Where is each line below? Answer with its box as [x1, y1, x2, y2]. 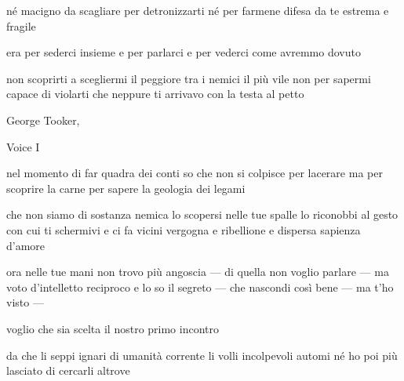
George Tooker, [6, 111, 80, 128]
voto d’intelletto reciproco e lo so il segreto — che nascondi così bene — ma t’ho [6, 278, 394, 295]
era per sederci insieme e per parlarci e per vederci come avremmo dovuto [6, 44, 361, 60]
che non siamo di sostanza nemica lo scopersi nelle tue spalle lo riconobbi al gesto [6, 206, 399, 223]
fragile [6, 17, 36, 34]
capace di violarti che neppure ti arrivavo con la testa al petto [6, 85, 304, 102]
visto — [6, 294, 44, 310]
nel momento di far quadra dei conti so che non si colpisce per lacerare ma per [6, 165, 383, 181]
